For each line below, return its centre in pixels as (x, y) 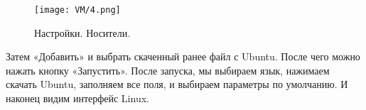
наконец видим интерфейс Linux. (77, 98)
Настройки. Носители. (82, 32)
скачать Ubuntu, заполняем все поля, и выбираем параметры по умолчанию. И (177, 84)
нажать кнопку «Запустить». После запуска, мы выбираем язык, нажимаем (168, 70)
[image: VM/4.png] (77, 10)
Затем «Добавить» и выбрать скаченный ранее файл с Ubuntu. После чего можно (183, 56)
